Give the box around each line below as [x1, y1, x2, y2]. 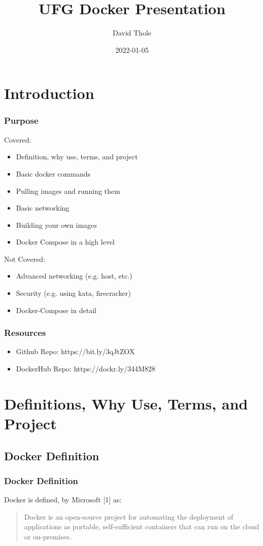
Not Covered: [4, 253, 45, 264]
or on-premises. [24, 531, 72, 541]
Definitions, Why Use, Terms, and [4, 393, 248, 414]
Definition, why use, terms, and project [16, 151, 138, 162]
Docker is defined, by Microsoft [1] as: [4, 494, 122, 505]
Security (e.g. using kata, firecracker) [16, 288, 131, 298]
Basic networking [16, 202, 70, 213]
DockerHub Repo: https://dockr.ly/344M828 [16, 363, 155, 374]
